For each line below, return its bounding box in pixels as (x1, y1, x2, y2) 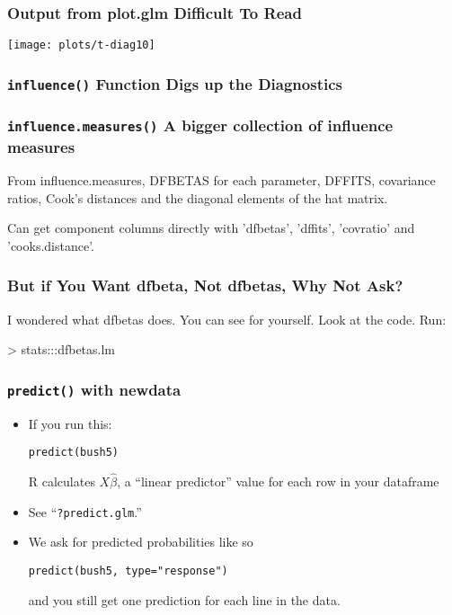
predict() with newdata (7, 378, 182, 400)
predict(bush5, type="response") (28, 564, 228, 577)
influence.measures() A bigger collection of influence (7, 114, 394, 137)
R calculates (28, 472, 95, 491)
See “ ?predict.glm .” (28, 502, 142, 521)
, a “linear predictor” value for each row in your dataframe (117, 472, 439, 491)
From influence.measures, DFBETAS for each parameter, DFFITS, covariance (7, 170, 436, 189)
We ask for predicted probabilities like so (28, 532, 253, 551)
